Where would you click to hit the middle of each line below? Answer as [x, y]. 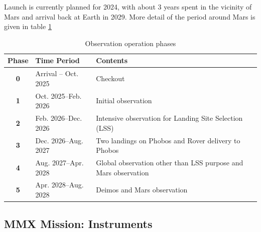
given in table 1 [28, 26]
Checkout [110, 78]
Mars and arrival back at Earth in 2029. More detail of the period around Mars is [130, 16]
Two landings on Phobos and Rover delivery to [168, 140]
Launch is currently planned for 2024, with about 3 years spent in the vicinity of [128, 7]
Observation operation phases [130, 43]
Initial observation [124, 100]
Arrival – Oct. [57, 73]
